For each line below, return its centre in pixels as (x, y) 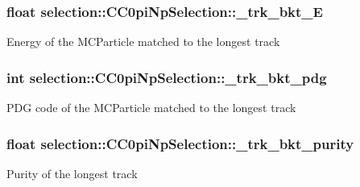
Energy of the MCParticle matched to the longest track (143, 42)
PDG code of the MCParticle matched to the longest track (151, 108)
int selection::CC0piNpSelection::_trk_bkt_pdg (167, 77)
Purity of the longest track (72, 173)
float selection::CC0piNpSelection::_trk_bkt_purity (180, 143)
